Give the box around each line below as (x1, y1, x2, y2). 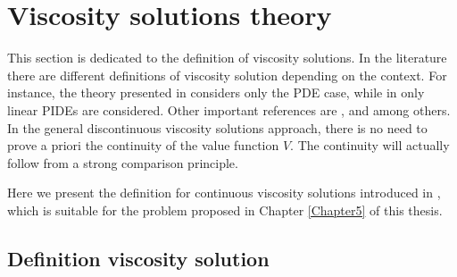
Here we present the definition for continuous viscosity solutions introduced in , (7, 183, 441, 202)
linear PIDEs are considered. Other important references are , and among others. (7, 100, 451, 119)
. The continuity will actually (290, 136, 450, 155)
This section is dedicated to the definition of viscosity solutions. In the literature (7, 48, 447, 67)
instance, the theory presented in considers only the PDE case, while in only (7, 83, 425, 102)
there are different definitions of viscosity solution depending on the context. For (7, 65, 447, 84)
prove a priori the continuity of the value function (7, 136, 279, 155)
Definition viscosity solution (7, 244, 270, 272)
